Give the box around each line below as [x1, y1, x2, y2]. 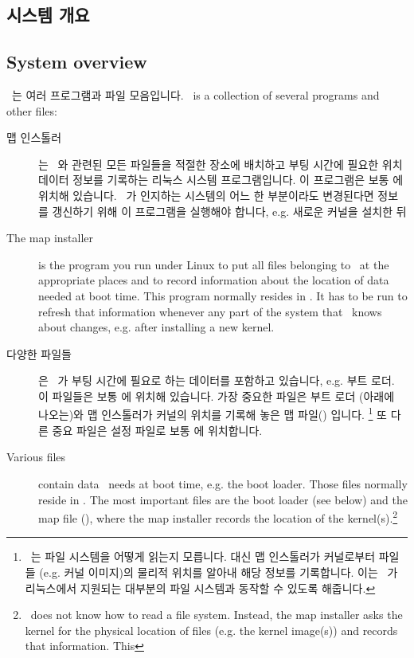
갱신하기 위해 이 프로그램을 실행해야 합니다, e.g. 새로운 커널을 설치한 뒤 [52, 202, 407, 219]
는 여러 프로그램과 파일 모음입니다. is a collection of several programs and [11, 86, 380, 103]
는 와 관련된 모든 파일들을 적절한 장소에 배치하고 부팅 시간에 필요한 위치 [38, 155, 403, 172]
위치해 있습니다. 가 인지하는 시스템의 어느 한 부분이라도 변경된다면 [38, 186, 374, 203]
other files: [6, 102, 57, 119]
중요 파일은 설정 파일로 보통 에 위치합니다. [52, 421, 263, 438]
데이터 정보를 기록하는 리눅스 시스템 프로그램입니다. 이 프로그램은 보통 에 [38, 171, 404, 188]
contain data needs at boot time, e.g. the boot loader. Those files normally [38, 475, 408, 492]
